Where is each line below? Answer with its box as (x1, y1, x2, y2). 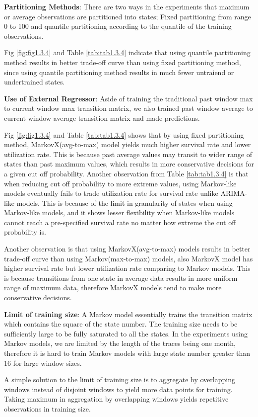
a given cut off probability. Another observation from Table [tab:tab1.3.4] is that (4, 168, 249, 178)
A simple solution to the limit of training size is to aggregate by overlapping (4, 374, 235, 385)
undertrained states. (4, 77, 65, 87)
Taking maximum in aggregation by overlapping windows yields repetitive (4, 394, 229, 404)
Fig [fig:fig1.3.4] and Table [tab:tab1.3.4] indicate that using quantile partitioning (4, 47, 251, 58)
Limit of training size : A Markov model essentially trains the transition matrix (4, 309, 253, 319)
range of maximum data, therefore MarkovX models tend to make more (4, 282, 222, 293)
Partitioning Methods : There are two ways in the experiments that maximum (4, 1, 250, 11)
